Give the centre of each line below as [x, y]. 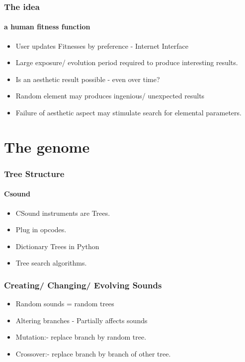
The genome [47, 146]
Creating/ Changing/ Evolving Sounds [83, 285]
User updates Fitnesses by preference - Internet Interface [102, 45]
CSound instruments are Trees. [63, 213]
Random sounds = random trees [65, 304]
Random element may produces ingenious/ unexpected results [110, 96]
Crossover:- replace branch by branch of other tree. [93, 354]
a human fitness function [47, 27]
